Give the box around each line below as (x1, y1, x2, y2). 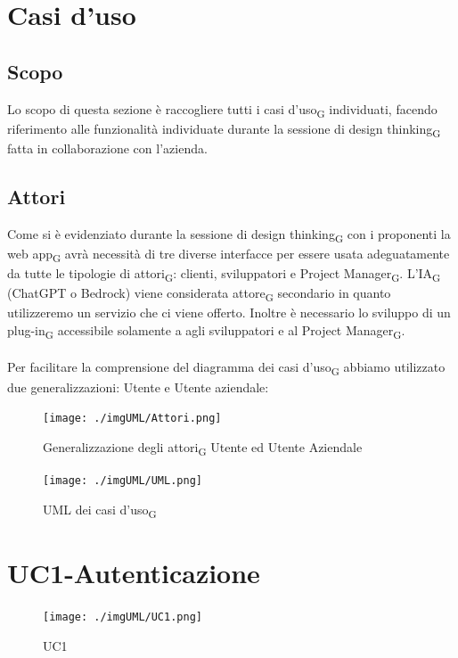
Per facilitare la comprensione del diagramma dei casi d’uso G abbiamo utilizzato (7, 358, 446, 379)
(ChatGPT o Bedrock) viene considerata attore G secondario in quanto (7, 284, 391, 304)
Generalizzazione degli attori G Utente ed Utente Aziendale (43, 437, 363, 458)
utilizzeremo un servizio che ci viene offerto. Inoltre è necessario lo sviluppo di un (7, 303, 451, 322)
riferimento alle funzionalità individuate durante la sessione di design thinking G (7, 119, 441, 140)
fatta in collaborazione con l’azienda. (7, 138, 208, 157)
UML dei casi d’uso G (43, 499, 157, 521)
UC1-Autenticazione (7, 554, 260, 590)
